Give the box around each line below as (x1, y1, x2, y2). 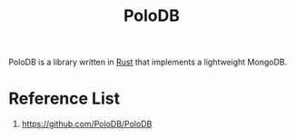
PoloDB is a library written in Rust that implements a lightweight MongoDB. (8, 56, 288, 68)
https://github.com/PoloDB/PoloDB (21, 119, 153, 130)
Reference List (8, 88, 120, 109)
